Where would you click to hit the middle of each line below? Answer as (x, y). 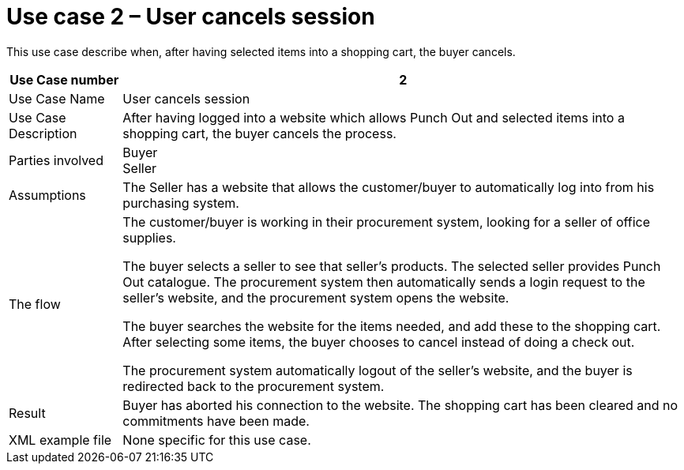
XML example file (60, 440)
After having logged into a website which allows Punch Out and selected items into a (374, 117)
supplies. (149, 237)
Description (43, 133)
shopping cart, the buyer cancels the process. (259, 133)
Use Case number (64, 79)
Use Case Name (57, 98)
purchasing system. (181, 203)
